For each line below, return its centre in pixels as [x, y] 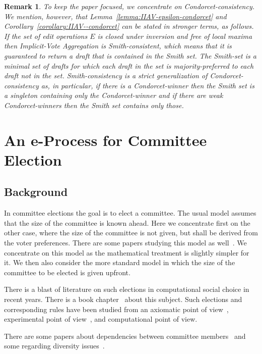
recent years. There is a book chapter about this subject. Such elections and [123, 299]
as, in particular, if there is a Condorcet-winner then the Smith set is [148, 85]
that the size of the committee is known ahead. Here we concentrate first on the [127, 222]
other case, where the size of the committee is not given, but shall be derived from [131, 233]
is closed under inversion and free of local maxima [175, 36]
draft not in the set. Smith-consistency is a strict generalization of [106, 75]
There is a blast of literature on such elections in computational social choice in [127, 289]
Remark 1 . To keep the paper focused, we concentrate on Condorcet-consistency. [129, 6]
